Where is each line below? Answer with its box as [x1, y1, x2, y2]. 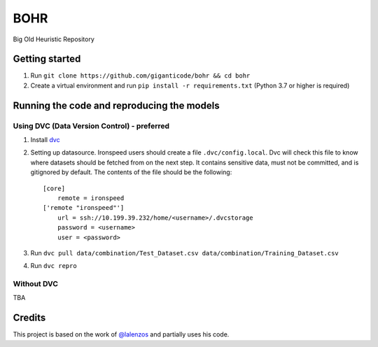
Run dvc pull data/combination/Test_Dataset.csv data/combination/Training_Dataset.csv [30, 248, 339, 257]
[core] [43, 184, 66, 192]
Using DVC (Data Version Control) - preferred [13, 121, 170, 131]
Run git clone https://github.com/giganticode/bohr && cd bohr [30, 71, 251, 80]
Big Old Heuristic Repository [13, 35, 94, 43]
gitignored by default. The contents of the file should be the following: [30, 168, 232, 176]
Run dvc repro [30, 262, 77, 270]
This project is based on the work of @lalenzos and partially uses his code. [13, 330, 230, 339]
